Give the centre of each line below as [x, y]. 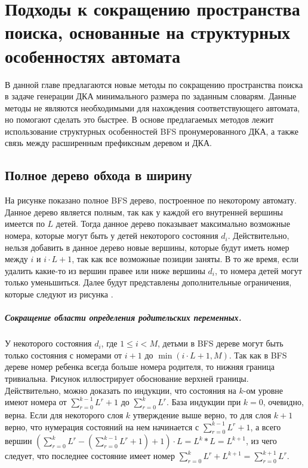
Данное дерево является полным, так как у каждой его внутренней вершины [144, 212]
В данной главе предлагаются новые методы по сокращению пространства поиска [154, 84]
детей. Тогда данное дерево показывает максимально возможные [173, 224]
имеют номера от [36, 402]
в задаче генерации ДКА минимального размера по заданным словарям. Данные [151, 96]
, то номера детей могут [258, 270]
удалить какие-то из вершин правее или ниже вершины [105, 270]
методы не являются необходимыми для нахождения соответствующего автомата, [153, 107]
